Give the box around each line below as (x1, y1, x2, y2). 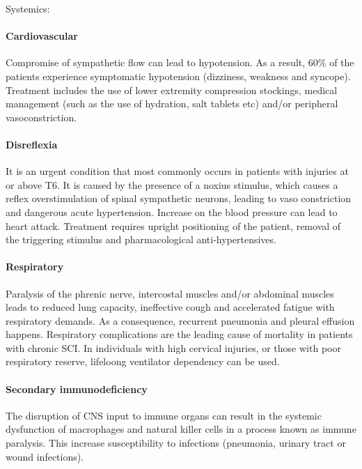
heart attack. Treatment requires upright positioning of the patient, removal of (6, 218, 341, 233)
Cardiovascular (6, 29, 78, 43)
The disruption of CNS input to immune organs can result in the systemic (6, 408, 322, 422)
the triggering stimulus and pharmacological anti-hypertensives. (6, 232, 276, 247)
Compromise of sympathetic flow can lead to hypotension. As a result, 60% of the (6, 55, 354, 70)
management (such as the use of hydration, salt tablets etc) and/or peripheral (6, 96, 338, 111)
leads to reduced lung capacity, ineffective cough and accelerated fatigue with (6, 300, 335, 314)
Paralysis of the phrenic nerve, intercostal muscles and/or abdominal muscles (6, 286, 334, 300)
